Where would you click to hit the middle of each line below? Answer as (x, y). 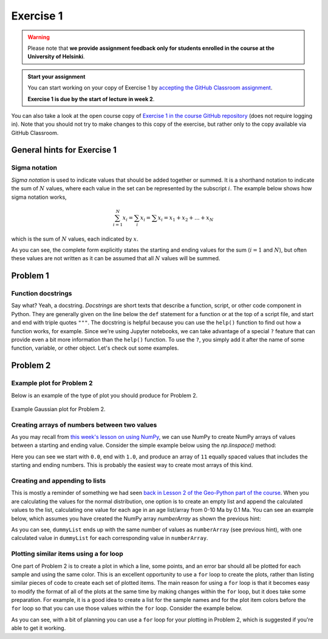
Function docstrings (42, 294)
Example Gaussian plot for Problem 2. (58, 409)
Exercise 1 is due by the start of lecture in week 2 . (91, 99)
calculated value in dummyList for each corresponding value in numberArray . (110, 538)
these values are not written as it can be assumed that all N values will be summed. (116, 258)
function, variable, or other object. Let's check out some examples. (95, 348)
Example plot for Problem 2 (52, 383)
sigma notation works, (39, 197)
